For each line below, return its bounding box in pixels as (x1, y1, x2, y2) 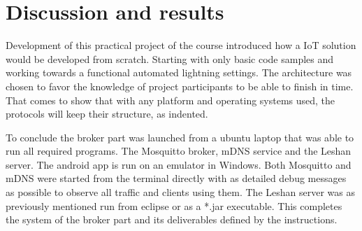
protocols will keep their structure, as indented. (6, 106, 208, 121)
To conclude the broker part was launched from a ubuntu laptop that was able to (6, 129, 354, 144)
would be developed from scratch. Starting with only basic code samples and (6, 51, 334, 66)
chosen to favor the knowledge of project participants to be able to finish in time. (6, 78, 354, 93)
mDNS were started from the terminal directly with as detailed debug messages (6, 171, 347, 185)
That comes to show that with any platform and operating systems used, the (6, 92, 335, 107)
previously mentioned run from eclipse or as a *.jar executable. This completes (6, 198, 342, 213)
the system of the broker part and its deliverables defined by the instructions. (6, 212, 338, 227)
